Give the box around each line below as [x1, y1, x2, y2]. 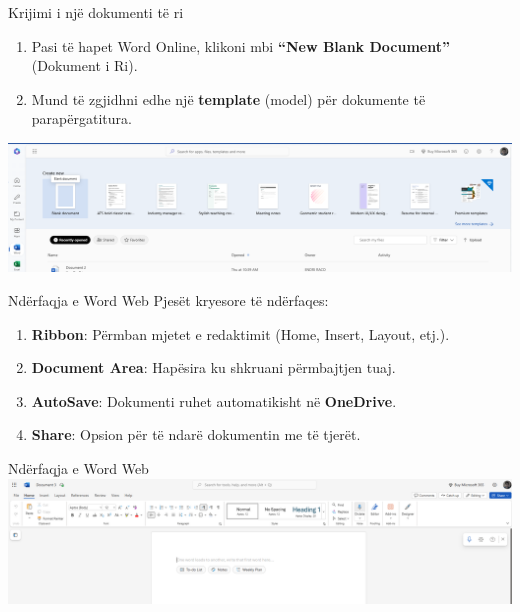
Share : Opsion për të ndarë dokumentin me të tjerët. [31, 424, 361, 445]
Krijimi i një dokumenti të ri [8, 2, 184, 22]
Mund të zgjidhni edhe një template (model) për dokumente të [31, 88, 426, 109]
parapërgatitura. [31, 108, 132, 129]
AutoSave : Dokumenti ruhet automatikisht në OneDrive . [31, 390, 397, 411]
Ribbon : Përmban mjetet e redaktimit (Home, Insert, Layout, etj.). [31, 323, 450, 344]
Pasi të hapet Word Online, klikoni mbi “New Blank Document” [31, 35, 450, 56]
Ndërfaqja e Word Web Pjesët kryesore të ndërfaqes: [8, 290, 329, 310]
